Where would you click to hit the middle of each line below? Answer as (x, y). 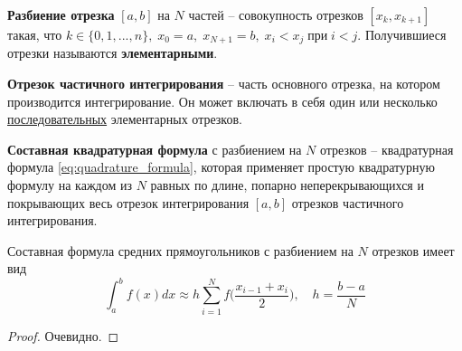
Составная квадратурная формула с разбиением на (155, 149)
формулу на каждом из (70, 185)
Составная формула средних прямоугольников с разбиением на (180, 250)
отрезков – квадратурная (387, 149)
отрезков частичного (348, 202)
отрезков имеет (413, 250)
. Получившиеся (402, 34)
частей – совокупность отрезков (276, 14)
